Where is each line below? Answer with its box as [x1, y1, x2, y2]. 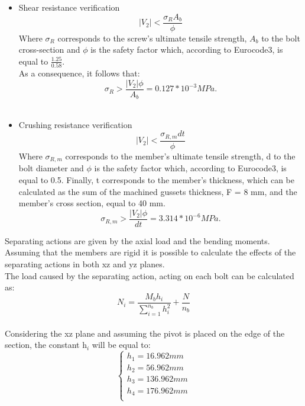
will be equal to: [92, 338, 151, 351]
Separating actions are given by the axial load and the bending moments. [5, 234, 270, 247]
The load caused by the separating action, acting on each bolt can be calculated [5, 269, 294, 282]
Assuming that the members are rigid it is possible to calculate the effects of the [5, 246, 296, 258]
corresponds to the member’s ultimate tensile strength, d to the [65, 149, 296, 162]
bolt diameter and [18, 162, 84, 174]
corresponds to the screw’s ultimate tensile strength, [57, 31, 247, 44]
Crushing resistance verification [18, 118, 132, 130]
